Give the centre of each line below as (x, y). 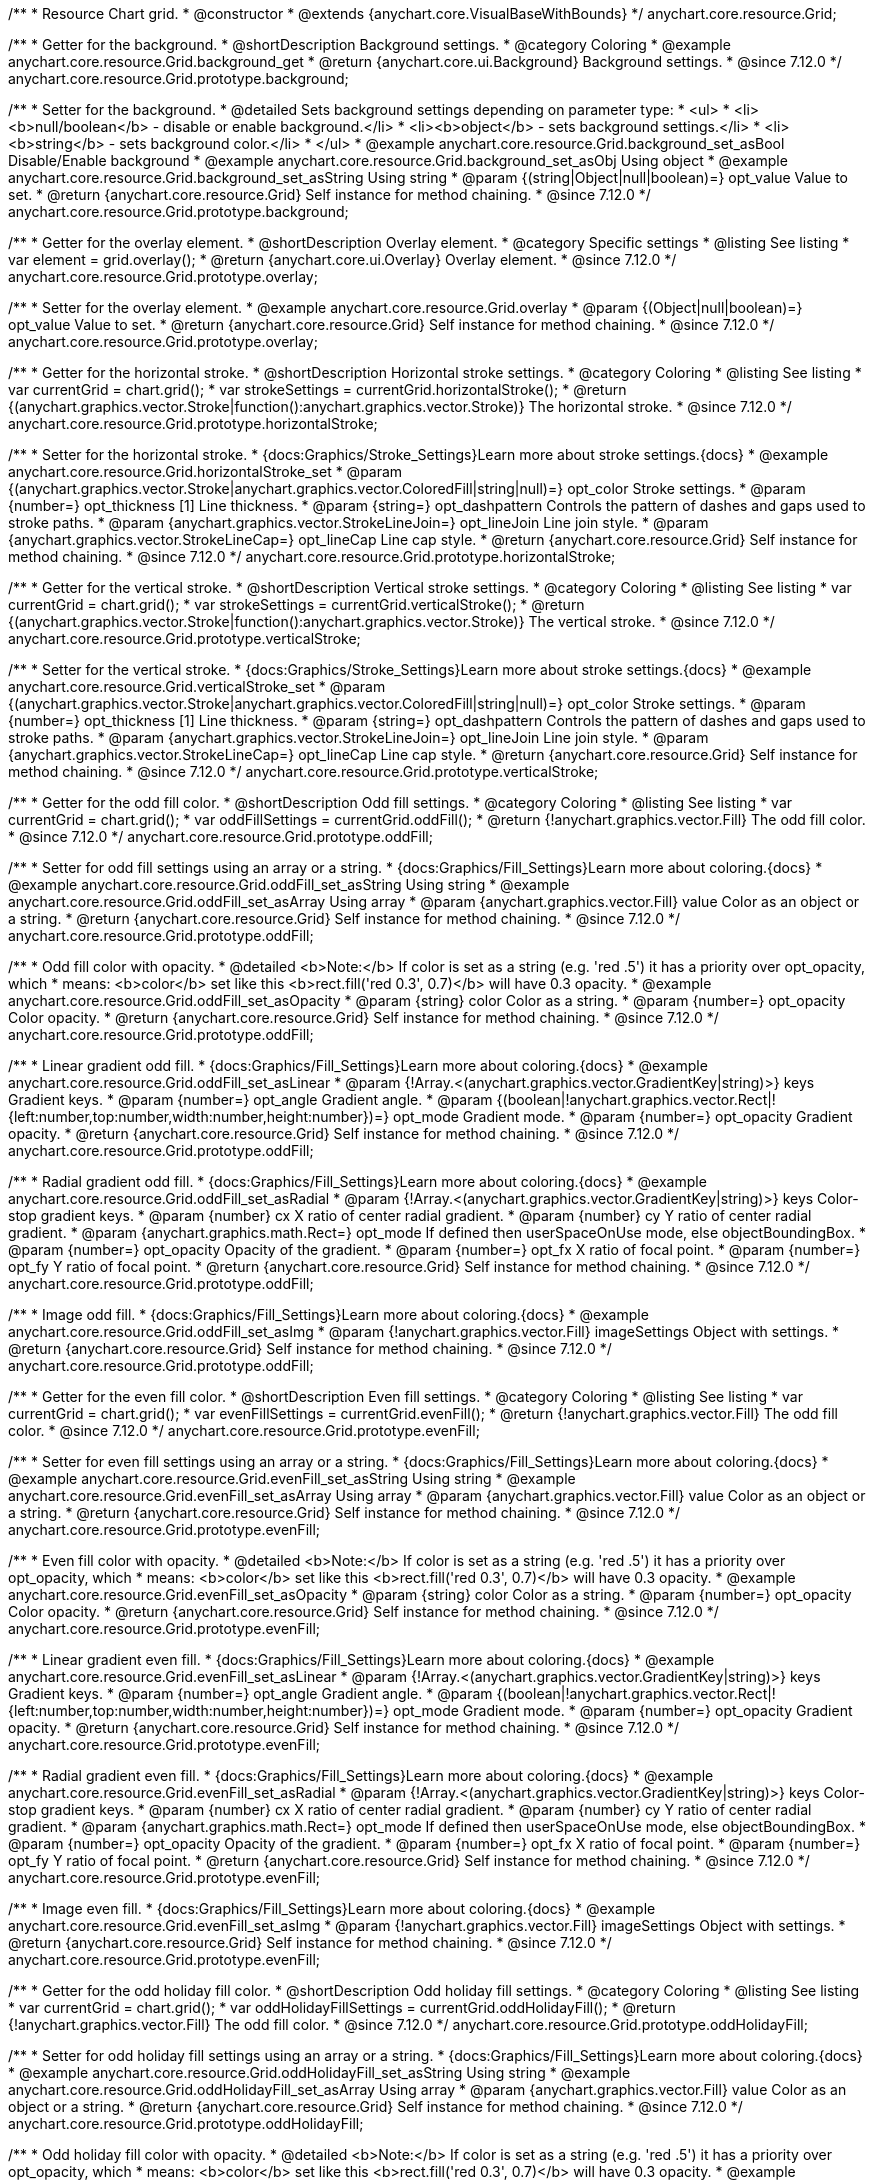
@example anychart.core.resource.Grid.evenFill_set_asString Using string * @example (292, 1478)
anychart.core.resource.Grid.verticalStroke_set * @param (197, 686)
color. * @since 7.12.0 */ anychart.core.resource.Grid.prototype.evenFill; (244, 1430)
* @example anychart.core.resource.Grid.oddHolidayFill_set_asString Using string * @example (319, 2072)
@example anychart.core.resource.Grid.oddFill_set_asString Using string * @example (289, 884)
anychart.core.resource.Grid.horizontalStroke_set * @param (205, 471)
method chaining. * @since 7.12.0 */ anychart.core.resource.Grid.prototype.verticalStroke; (303, 771)
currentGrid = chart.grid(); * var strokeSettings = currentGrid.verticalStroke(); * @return (296, 604)
